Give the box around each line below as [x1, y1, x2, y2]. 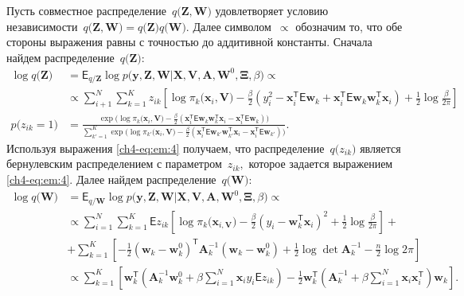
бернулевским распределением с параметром [6, 155, 222, 172]
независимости [6, 18, 78, 34]
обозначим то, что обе [295, 18, 403, 34]
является [360, 139, 401, 156]
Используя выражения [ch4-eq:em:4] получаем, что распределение [6, 139, 325, 156]
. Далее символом [185, 18, 271, 34]
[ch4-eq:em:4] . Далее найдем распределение [6, 170, 216, 187]
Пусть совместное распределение [6, 2, 167, 18]
